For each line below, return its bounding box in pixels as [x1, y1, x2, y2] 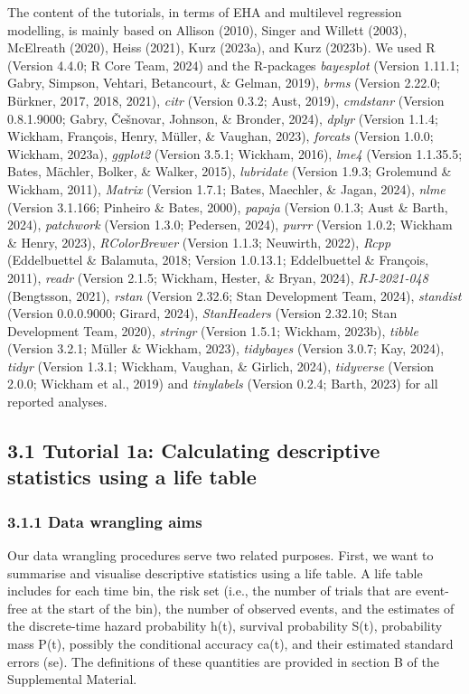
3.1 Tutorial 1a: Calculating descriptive [7, 436, 380, 464]
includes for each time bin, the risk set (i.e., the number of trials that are [7, 581, 412, 600]
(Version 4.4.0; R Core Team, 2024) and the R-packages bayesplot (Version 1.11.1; [7, 55, 460, 74]
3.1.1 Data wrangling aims [7, 510, 202, 532]
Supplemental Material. [7, 670, 137, 689]
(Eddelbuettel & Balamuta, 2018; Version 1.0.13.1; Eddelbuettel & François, [7, 250, 429, 269]
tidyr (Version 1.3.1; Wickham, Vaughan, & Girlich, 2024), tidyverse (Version [7, 356, 434, 375]
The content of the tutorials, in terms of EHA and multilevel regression [7, 3, 402, 21]
